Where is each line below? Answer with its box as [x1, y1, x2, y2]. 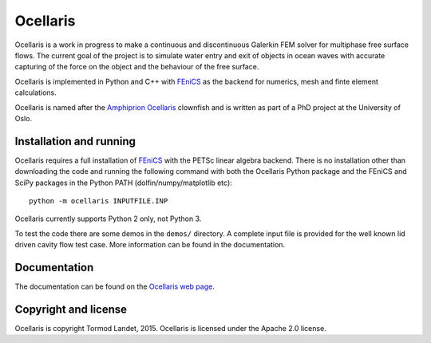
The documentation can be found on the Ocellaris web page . [14, 282, 215, 291]
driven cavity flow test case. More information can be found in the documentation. [14, 240, 286, 250]
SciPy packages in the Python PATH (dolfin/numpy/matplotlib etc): [14, 178, 233, 187]
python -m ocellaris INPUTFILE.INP [29, 196, 168, 205]
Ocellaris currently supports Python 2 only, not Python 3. [14, 214, 202, 223]
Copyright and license [14, 302, 128, 316]
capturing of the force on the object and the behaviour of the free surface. [14, 62, 259, 72]
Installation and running [14, 134, 136, 148]
